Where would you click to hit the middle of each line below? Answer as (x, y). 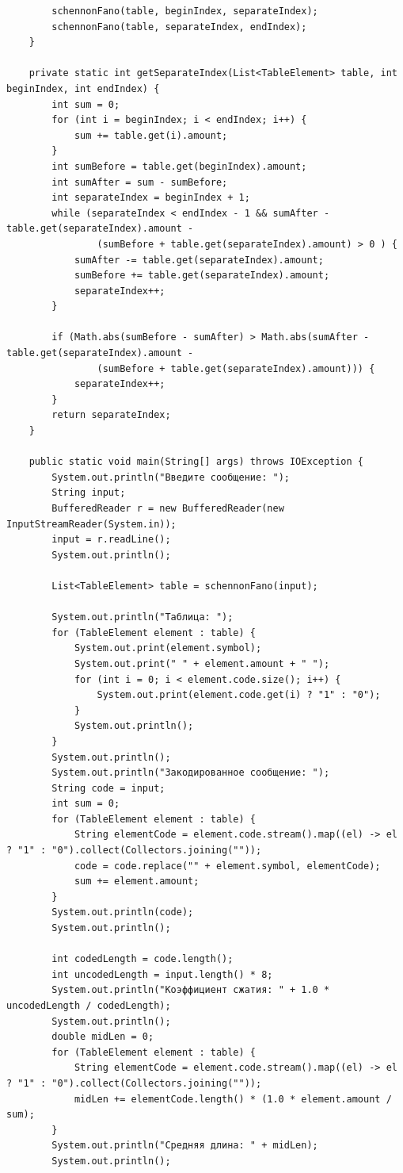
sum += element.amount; (137, 882)
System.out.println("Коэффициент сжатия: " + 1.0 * (191, 990)
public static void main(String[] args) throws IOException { (196, 462)
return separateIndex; (111, 415)
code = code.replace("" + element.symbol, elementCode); (227, 866)
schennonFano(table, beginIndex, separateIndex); (185, 11)
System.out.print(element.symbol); (168, 648)
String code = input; (108, 788)
